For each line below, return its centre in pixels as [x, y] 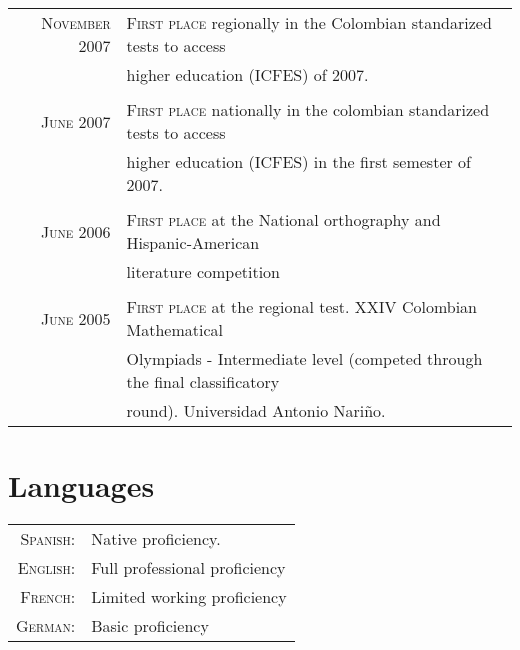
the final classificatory [203, 381]
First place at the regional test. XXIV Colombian [302, 306]
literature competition [203, 271]
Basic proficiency [150, 626]
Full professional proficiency [188, 568]
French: [48, 597]
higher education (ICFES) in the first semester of [298, 161]
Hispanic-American [193, 242]
